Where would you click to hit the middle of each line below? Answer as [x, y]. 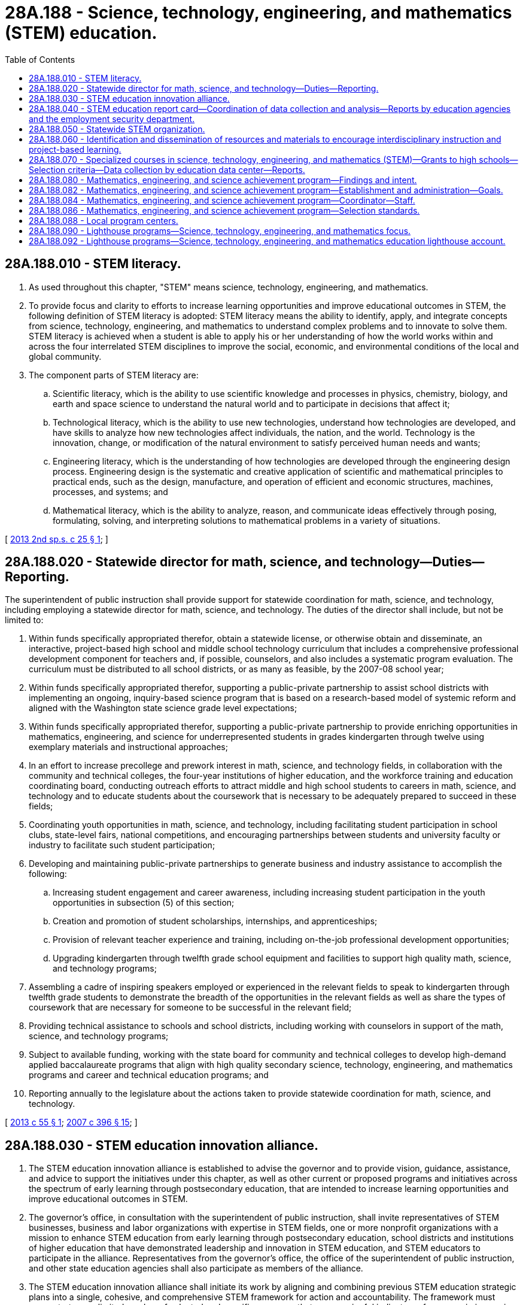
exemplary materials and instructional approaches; [128, 747]
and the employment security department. [112, 119]
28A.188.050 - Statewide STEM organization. [117, 129]
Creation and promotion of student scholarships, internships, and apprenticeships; [215, 921]
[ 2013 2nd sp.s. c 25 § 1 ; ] [57, 539]
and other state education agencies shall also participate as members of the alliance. [196, 1268]
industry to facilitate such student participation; [122, 845]
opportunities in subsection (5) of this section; [144, 903]
